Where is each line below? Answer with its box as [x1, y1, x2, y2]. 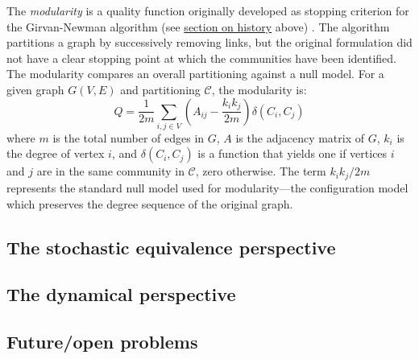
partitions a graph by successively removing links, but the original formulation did [6, 34, 413, 51]
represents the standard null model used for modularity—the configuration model [6, 179, 409, 196]
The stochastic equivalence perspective [6, 234, 336, 259]
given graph [6, 80, 64, 97]
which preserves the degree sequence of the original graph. [6, 195, 293, 212]
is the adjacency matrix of [235, 129, 365, 146]
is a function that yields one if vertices [197, 145, 388, 162]
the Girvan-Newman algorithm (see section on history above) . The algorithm [6, 18, 390, 35]
